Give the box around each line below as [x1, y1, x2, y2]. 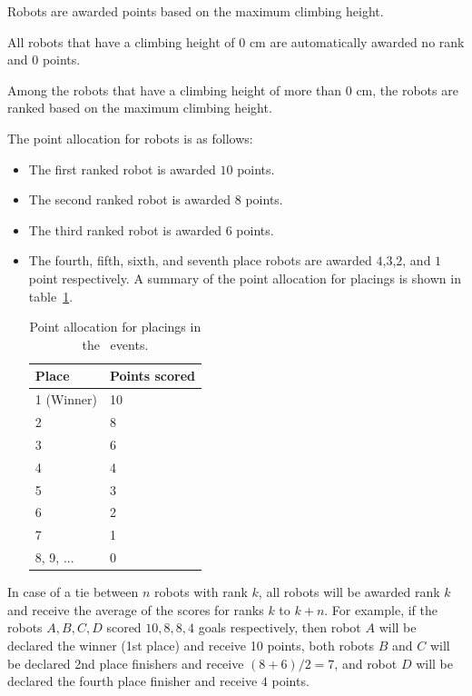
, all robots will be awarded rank [258, 582, 440, 602]
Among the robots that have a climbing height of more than [7, 80, 342, 99]
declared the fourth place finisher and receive [7, 671, 258, 691]
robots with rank [154, 582, 248, 602]
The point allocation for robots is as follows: [7, 128, 253, 147]
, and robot [334, 653, 398, 672]
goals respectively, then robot [198, 618, 361, 637]
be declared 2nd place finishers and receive [7, 653, 244, 672]
